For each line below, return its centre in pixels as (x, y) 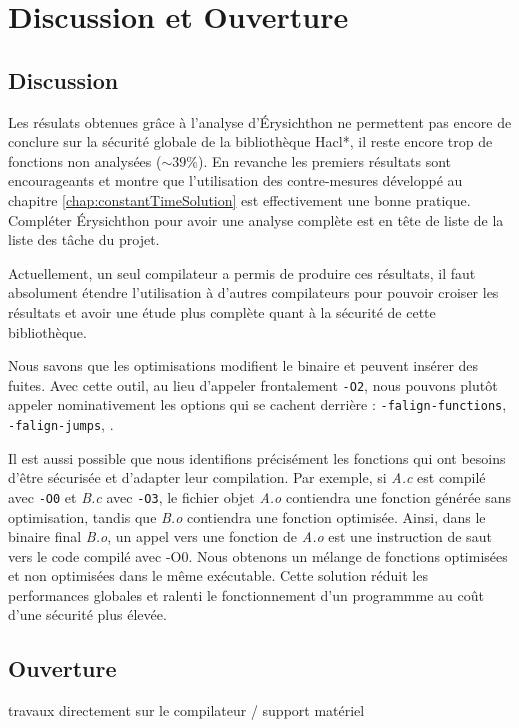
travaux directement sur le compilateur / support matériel (186, 710)
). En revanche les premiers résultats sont (324, 160)
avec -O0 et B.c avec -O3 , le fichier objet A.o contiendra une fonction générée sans (259, 496)
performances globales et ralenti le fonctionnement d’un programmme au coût (246, 594)
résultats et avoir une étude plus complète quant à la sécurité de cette (222, 311)
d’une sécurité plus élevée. (87, 614)
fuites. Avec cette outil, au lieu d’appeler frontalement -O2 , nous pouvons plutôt (253, 384)
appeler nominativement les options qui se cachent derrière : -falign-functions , (257, 404)
